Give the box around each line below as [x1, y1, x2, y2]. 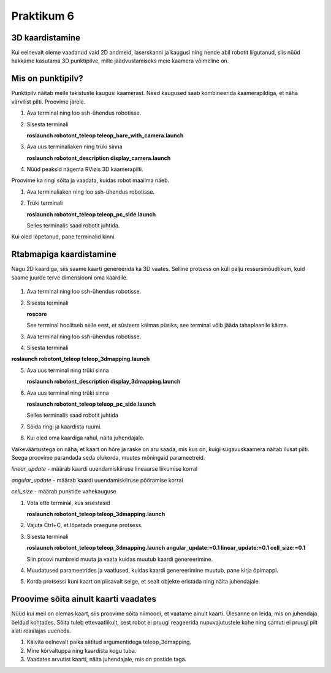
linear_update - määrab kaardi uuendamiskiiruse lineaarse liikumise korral [11, 465, 198, 473]
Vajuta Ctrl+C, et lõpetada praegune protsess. [26, 522, 143, 529]
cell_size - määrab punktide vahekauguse [11, 488, 116, 495]
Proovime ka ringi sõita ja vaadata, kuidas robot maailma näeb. [11, 177, 170, 184]
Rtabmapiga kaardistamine [11, 249, 116, 260]
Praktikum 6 [11, 9, 75, 23]
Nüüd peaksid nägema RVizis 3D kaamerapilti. [26, 165, 143, 173]
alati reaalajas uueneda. [11, 627, 72, 634]
